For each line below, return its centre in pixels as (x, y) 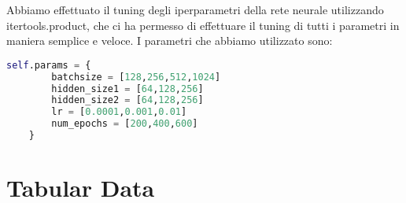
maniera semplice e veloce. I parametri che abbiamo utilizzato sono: (170, 41)
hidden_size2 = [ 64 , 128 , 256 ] (127, 100)
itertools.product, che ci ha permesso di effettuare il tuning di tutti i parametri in (203, 25)
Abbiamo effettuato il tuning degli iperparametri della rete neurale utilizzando (195, 9)
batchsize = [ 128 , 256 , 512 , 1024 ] (136, 77)
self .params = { (49, 65)
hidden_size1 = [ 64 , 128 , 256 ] (127, 89)
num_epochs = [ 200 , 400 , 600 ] (125, 124)
